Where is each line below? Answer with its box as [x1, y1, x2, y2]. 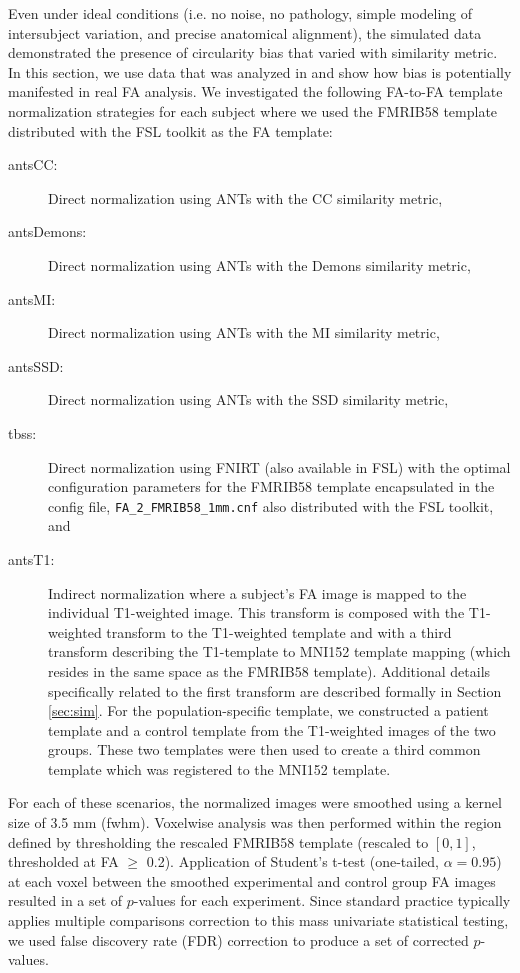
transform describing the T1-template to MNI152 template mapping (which [48, 641, 511, 662]
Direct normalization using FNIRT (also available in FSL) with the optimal [48, 456, 511, 477]
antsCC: [8, 154, 58, 175]
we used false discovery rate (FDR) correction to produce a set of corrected [8, 929, 469, 950]
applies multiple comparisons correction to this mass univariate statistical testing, [8, 910, 509, 931]
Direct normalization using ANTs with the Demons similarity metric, [48, 254, 471, 275]
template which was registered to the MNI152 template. [48, 758, 391, 779]
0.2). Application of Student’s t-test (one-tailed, [146, 851, 439, 872]
